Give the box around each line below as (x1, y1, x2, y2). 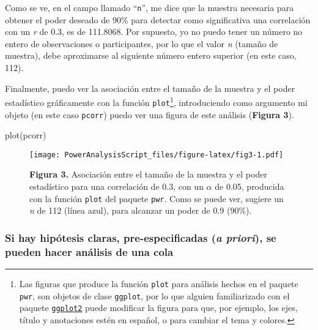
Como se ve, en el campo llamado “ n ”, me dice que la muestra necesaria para (5, 1, 294, 13)
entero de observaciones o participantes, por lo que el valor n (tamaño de (5, 37, 278, 50)
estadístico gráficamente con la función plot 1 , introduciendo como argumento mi (5, 94, 308, 108)
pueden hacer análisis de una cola (5, 244, 174, 259)
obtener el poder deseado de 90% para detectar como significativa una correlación (5, 13, 311, 26)
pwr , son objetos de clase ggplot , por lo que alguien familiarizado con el (19, 289, 290, 302)
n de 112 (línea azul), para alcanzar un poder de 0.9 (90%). (29, 204, 252, 217)
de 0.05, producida (215, 180, 284, 193)
